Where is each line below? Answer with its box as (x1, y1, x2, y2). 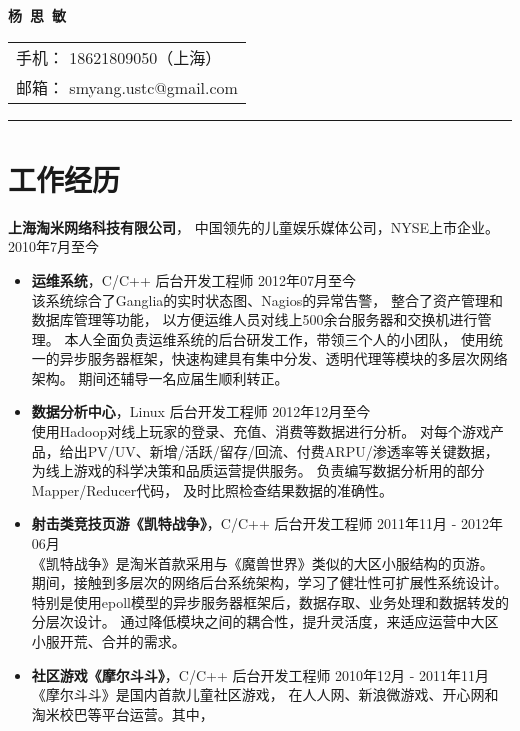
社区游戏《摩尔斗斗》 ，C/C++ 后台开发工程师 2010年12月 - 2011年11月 (31, 664, 490, 685)
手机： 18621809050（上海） (16, 45, 222, 69)
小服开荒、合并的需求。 (31, 631, 186, 651)
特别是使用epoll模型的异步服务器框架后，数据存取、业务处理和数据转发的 (31, 591, 509, 612)
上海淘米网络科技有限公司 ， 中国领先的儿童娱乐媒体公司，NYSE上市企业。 (8, 216, 499, 237)
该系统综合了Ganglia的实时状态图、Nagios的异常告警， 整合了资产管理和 (31, 289, 503, 310)
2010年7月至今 (8, 236, 99, 257)
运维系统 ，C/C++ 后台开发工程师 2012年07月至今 (31, 269, 357, 290)
